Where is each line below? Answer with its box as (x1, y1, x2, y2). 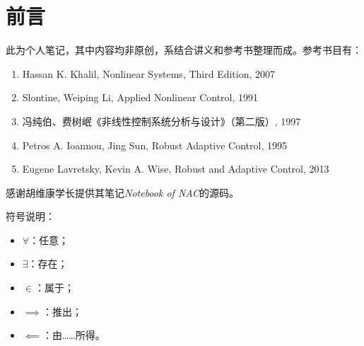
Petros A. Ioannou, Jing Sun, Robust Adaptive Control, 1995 (22, 137, 287, 152)
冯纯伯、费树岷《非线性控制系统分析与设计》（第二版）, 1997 (22, 113, 301, 128)
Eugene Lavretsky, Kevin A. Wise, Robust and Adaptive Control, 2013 (22, 161, 329, 176)
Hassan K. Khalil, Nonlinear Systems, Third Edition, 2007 (22, 66, 276, 81)
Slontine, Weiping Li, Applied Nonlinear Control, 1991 (22, 90, 259, 105)
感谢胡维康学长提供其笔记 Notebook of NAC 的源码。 (6, 185, 239, 200)
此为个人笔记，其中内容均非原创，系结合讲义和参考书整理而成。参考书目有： (6, 42, 362, 57)
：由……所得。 (42, 328, 105, 342)
